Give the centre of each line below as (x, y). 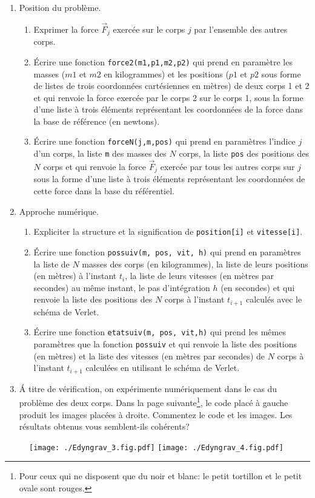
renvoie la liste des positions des (93, 299)
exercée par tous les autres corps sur (227, 167)
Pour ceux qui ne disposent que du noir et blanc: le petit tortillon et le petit (161, 476)
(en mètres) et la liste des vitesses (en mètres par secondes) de (149, 355)
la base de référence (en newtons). (97, 121)
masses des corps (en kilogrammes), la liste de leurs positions (195, 264)
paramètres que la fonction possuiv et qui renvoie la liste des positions (165, 344)
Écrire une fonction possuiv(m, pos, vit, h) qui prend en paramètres (167, 251)
